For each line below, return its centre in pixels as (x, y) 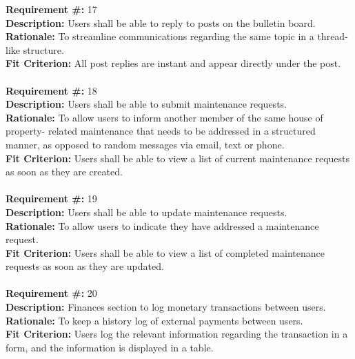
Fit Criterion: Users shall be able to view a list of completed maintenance (165, 252)
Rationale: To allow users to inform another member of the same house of (164, 117)
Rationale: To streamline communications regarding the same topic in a (160, 36)
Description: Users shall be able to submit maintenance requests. (146, 104)
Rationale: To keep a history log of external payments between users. (154, 320)
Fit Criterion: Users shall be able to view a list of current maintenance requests (178, 158)
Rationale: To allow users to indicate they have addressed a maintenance (162, 225)
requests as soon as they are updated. (85, 266)
